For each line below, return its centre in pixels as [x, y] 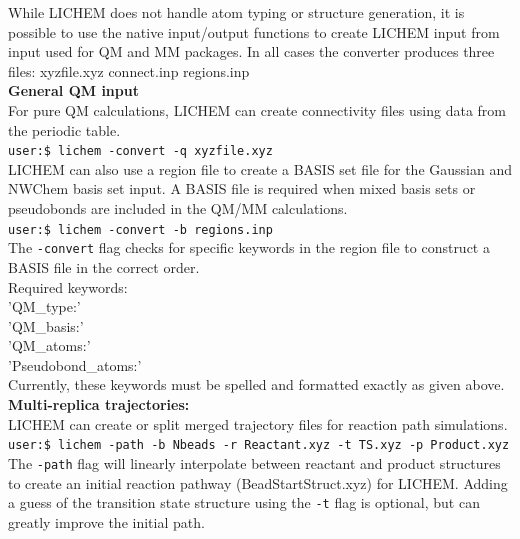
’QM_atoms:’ [49, 345]
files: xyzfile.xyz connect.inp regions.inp [129, 70]
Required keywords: [68, 286]
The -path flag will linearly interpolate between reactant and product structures [254, 462]
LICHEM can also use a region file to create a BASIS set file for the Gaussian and [260, 168]
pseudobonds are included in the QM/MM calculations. [178, 208]
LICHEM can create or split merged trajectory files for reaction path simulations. [258, 423]
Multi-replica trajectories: [99, 404]
